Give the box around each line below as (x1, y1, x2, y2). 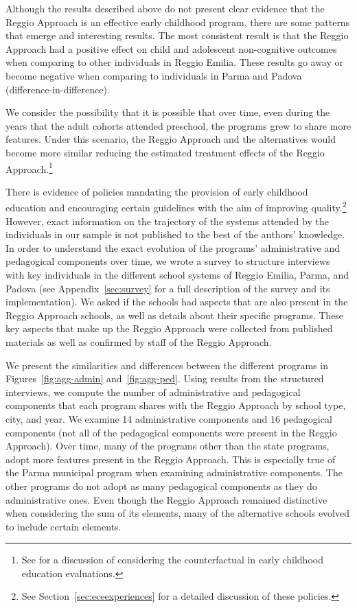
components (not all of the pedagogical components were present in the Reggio (5, 425, 337, 439)
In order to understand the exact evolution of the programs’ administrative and (5, 240, 341, 255)
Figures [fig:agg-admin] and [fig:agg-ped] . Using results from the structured (5, 371, 324, 386)
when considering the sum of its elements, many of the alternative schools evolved (5, 506, 349, 520)
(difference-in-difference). (5, 82, 110, 96)
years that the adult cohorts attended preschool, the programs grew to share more (5, 118, 352, 132)
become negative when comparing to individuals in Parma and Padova (5, 68, 302, 82)
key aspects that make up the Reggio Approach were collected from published (5, 321, 333, 336)
